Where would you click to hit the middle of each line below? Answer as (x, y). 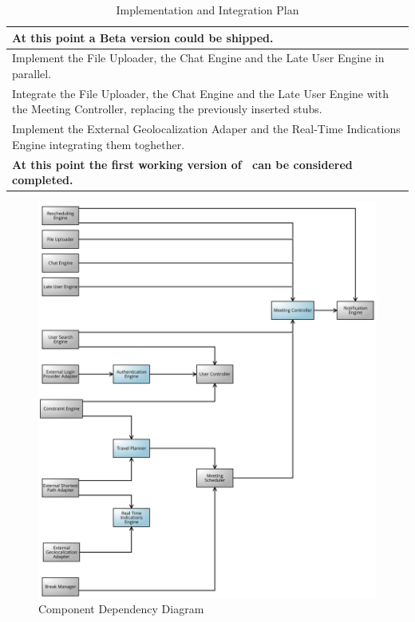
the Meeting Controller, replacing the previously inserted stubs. (167, 109)
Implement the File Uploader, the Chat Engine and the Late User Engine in (198, 58)
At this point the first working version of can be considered (182, 164)
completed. (43, 180)
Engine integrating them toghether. (99, 144)
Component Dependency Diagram (121, 608)
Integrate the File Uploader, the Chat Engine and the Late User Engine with (200, 93)
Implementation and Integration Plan (207, 10)
